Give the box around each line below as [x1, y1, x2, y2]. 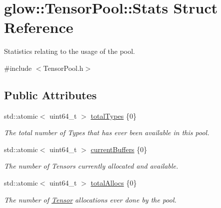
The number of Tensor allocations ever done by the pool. [4, 194, 176, 205]
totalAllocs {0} [90, 178, 137, 188]
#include [4, 62, 32, 73]
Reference [4, 17, 73, 37]
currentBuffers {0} [90, 144, 147, 154]
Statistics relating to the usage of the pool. [4, 46, 135, 56]
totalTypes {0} [90, 110, 137, 121]
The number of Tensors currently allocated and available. [4, 161, 178, 171]
